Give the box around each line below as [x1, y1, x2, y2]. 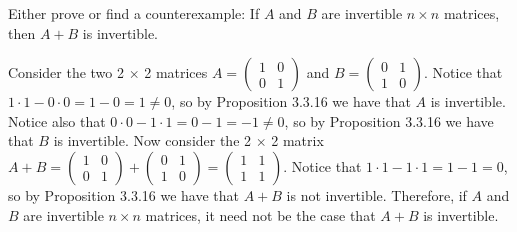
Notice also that [8, 110, 106, 131]
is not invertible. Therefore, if [286, 184, 467, 205]
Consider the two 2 [8, 62, 124, 83]
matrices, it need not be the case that [145, 204, 376, 225]
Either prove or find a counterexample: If [8, 3, 260, 23]
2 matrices [144, 62, 208, 83]
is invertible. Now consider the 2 [53, 130, 252, 151]
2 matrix [271, 130, 324, 151]
